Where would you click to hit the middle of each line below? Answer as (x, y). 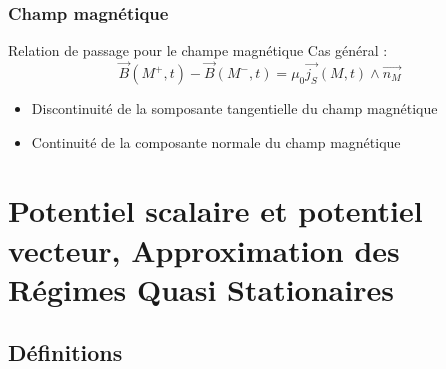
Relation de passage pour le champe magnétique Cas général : (198, 50)
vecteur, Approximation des (204, 249)
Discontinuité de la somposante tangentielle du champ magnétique (234, 108)
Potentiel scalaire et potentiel (215, 210)
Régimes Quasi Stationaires (201, 288)
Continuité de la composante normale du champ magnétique (216, 141)
